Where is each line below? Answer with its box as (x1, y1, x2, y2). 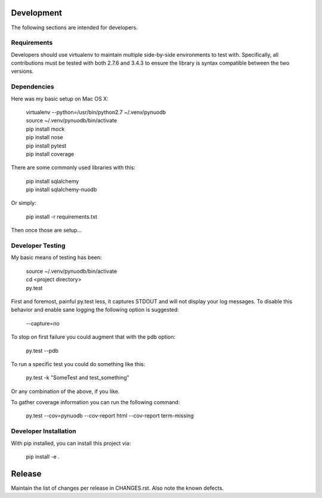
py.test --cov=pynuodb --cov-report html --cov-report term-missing (26, 412, 194, 419)
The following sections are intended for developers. (11, 24, 138, 31)
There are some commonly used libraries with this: (11, 164, 136, 171)
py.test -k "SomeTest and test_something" (26, 374, 129, 382)
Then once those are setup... (11, 227, 82, 234)
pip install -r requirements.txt (26, 213, 98, 220)
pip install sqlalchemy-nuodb (26, 186, 97, 193)
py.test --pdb (26, 347, 59, 354)
